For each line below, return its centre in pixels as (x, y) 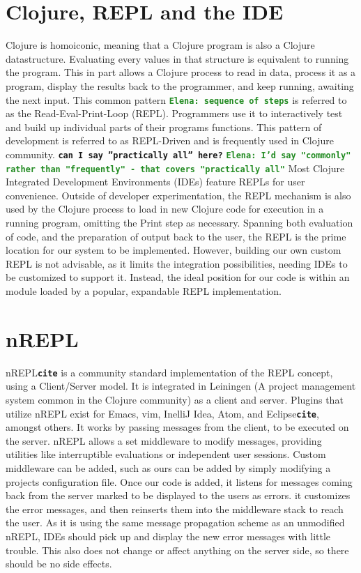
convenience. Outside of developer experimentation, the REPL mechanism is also (178, 195)
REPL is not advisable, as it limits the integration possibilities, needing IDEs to (177, 263)
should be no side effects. (59, 564)
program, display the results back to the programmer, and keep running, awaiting (180, 85)
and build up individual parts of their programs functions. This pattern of (164, 127)
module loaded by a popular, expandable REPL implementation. (144, 291)
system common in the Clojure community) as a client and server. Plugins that (175, 399)
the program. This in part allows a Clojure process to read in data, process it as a (181, 72)
